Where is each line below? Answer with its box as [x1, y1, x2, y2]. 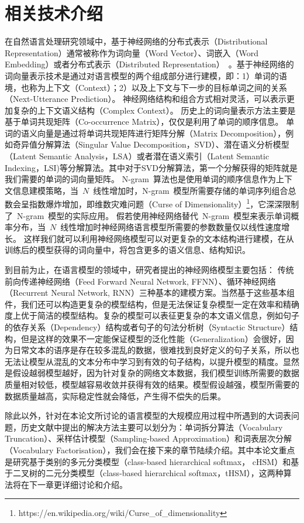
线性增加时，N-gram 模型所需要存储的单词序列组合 [93, 184, 288, 196]
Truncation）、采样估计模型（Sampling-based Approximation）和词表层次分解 [5, 432, 292, 445]
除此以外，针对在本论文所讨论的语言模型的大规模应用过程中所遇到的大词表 [5, 409, 291, 422]
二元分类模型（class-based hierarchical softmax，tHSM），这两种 [45, 467, 284, 479]
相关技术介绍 [5, 1, 103, 25]
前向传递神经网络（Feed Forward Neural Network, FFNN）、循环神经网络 [5, 275, 276, 287]
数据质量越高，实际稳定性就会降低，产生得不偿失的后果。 [5, 389, 226, 402]
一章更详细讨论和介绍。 [37, 478, 127, 490]
